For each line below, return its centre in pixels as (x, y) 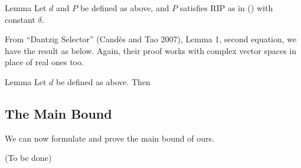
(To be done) (28, 158)
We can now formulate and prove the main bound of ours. (109, 138)
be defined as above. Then (103, 81)
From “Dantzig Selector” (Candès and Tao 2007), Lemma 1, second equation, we (151, 39)
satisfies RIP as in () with (226, 8)
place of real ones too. (44, 62)
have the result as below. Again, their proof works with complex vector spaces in (151, 50)
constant (20, 19)
